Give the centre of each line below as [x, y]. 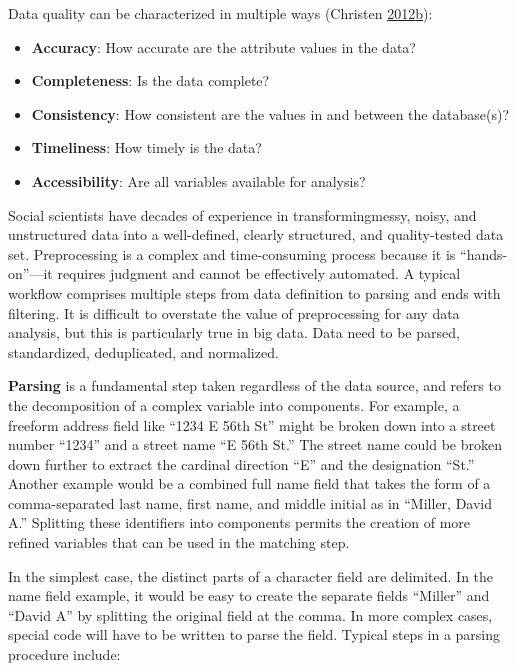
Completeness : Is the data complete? [150, 80]
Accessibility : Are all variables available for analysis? [198, 180]
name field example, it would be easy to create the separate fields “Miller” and [249, 595]
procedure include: [64, 654]
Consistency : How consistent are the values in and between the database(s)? [270, 113]
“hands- [484, 253]
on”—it [30, 273]
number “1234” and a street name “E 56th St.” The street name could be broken [255, 444]
